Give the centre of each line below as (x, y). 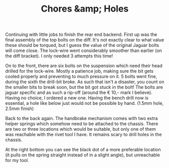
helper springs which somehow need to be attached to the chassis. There (82, 124)
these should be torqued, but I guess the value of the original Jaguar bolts (82, 45)
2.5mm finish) (20, 108)
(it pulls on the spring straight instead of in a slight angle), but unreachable (83, 155)
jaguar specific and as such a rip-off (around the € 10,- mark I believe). (79, 93)
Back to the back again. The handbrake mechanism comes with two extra (81, 119)
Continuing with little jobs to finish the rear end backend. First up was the (81, 35)
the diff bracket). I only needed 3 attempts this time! (59, 56)
